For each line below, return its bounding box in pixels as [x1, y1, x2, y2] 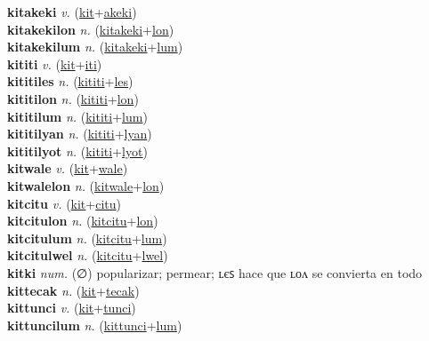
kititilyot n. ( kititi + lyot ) [7, 141, 148, 160]
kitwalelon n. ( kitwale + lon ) [7, 176, 165, 194]
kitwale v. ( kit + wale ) [7, 159, 128, 178]
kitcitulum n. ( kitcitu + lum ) [7, 228, 167, 247]
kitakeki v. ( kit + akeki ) [7, 3, 137, 20]
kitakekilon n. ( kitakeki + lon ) [7, 20, 174, 38]
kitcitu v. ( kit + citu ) [7, 194, 122, 212]
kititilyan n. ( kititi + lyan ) [7, 124, 152, 143]
